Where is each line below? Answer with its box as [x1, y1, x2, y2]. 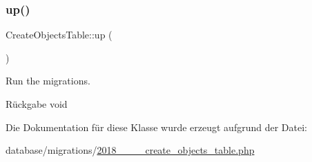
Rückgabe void [6, 97, 68, 111]
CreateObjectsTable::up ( [6, 27, 113, 42]
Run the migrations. [6, 73, 90, 88]
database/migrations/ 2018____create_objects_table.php [6, 143, 255, 157]
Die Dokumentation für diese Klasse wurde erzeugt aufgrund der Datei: [6, 119, 307, 134]
